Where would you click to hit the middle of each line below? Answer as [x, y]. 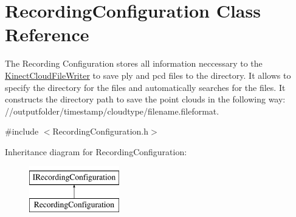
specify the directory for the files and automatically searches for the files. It [145, 87]
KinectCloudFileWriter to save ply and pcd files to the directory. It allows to [148, 75]
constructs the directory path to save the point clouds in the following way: [145, 99]
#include [22, 131]
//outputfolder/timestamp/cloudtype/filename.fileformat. [112, 111]
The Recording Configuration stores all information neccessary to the [134, 63]
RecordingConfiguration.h [100, 131]
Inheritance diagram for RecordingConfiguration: [96, 151]
